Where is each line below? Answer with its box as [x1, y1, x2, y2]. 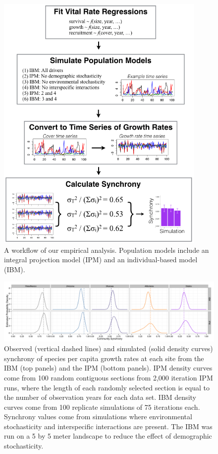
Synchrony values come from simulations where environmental [4, 411, 192, 422]
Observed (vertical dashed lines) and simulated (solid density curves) [4, 343, 213, 354]
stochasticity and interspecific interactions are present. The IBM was [4, 421, 213, 431]
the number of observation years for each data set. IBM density [4, 392, 196, 402]
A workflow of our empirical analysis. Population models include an [4, 244, 209, 255]
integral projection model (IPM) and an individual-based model [4, 254, 198, 265]
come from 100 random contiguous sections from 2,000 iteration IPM [4, 372, 213, 382]
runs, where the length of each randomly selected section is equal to [4, 382, 210, 392]
